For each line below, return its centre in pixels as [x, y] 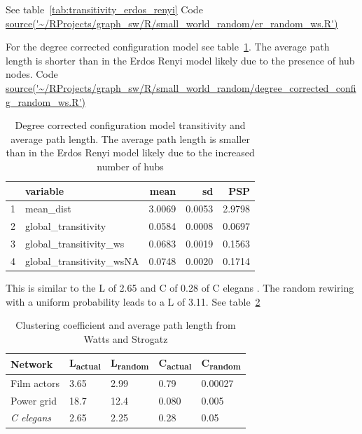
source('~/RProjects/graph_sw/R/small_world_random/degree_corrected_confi [181, 87]
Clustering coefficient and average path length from [126, 325]
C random [221, 364]
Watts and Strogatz [126, 338]
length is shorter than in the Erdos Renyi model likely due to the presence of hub [180, 60]
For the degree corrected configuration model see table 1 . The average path [168, 47]
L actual [85, 364]
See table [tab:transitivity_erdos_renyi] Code [104, 9]
